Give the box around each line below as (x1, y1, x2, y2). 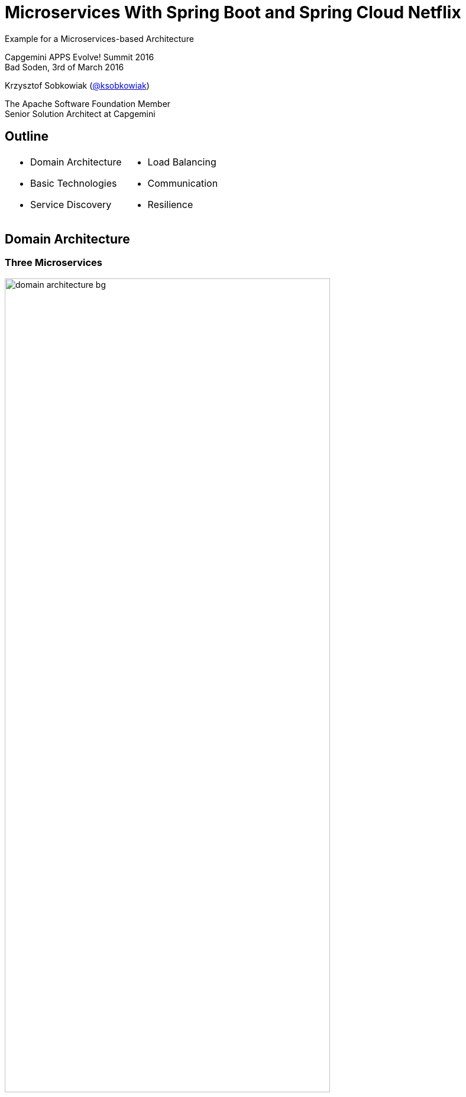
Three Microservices (5, 257, 102, 269)
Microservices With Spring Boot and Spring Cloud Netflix (5, 2, 461, 22)
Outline (5, 129, 48, 144)
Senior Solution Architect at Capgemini (5, 108, 156, 119)
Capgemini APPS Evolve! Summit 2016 (5, 51, 154, 62)
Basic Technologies (30, 177, 117, 189)
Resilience (147, 198, 193, 210)
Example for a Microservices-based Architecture (5, 33, 194, 44)
